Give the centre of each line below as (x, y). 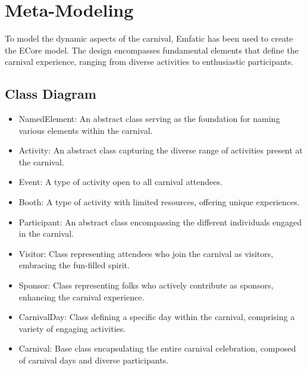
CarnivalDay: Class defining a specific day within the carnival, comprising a (157, 317)
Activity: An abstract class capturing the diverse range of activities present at (161, 150)
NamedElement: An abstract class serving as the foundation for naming (149, 119)
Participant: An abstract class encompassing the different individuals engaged (160, 222)
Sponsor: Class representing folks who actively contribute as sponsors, (146, 285)
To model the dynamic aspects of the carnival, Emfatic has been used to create (149, 38)
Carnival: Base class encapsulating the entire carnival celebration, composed (157, 348)
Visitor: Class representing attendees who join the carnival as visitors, (146, 253)
